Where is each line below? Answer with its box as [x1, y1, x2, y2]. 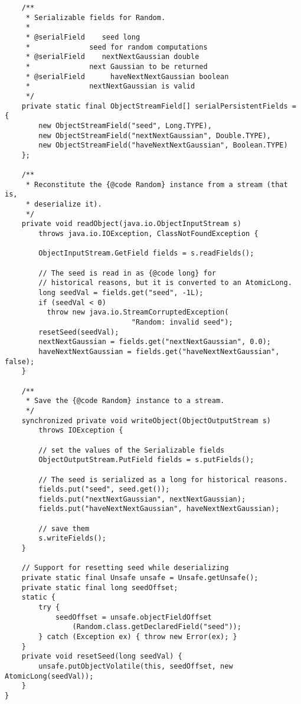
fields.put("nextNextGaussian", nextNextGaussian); [38, 495, 246, 503]
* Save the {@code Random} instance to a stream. [25, 397, 225, 405]
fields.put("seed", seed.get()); [38, 485, 170, 494]
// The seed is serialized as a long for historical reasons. [38, 475, 288, 484]
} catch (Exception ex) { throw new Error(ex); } [38, 633, 237, 641]
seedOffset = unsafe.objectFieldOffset [55, 613, 212, 621]
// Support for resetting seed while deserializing [21, 564, 229, 572]
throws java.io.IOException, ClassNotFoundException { [38, 230, 259, 238]
